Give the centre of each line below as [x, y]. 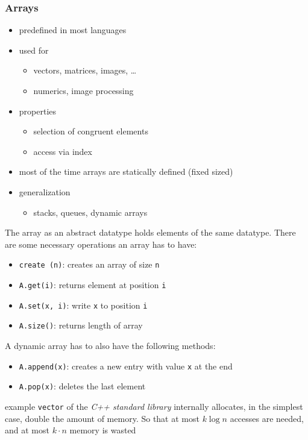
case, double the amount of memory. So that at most [102, 418]
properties [38, 111]
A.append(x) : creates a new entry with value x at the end [126, 366]
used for [34, 50]
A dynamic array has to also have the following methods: [110, 345]
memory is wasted [103, 430]
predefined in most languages [73, 30]
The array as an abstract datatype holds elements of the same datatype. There [150, 232]
